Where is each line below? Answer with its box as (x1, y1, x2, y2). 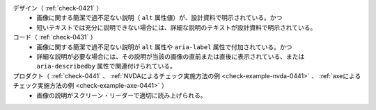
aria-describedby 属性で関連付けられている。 (36, 62, 177, 71)
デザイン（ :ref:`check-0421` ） (13, 4, 103, 12)
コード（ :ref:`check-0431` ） (13, 33, 97, 42)
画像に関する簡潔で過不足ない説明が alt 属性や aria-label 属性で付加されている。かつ (36, 42, 292, 51)
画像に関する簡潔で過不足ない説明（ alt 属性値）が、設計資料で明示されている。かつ (36, 14, 283, 22)
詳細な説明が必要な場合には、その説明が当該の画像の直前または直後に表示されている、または (36, 52, 305, 60)
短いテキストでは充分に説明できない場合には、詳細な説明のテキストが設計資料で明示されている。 (36, 23, 317, 31)
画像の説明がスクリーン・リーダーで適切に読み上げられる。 (36, 91, 207, 100)
